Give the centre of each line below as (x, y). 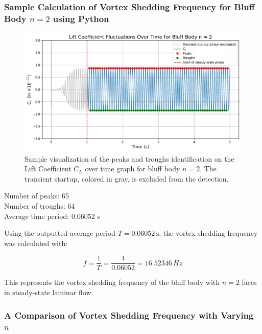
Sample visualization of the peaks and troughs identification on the (129, 158)
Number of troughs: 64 (40, 205)
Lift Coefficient (48, 169)
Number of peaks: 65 (37, 196)
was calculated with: (36, 243)
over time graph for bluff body (133, 169)
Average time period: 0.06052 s (52, 216)
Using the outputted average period (60, 233)
